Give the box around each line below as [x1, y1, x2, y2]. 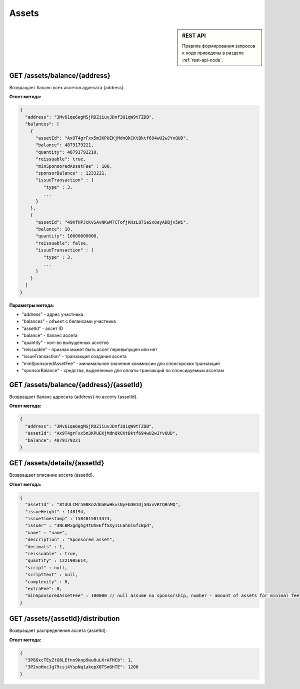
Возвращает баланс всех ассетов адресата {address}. [9, 85, 125, 91]
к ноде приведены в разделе [182, 50, 244, 56]
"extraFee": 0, [25, 586, 62, 591]
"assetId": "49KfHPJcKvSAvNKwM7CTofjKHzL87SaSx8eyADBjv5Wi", [35, 219, 189, 225]
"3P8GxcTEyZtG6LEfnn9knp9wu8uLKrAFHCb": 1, [25, 657, 133, 663]
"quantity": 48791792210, [35, 149, 99, 155]
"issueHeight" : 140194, [25, 509, 86, 514]
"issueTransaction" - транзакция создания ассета [21, 354, 127, 360]
